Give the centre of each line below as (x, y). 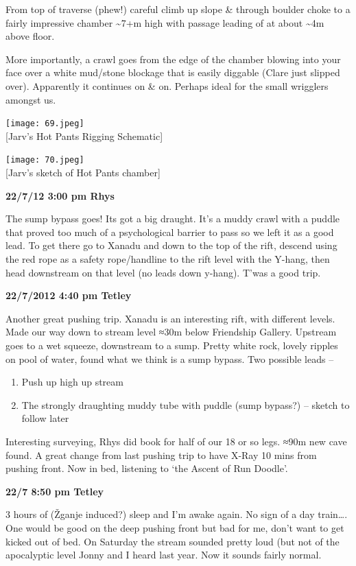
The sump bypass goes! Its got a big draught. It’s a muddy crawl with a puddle (173, 219)
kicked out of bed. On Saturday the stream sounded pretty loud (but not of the (173, 541)
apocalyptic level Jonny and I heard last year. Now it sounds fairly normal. (164, 555)
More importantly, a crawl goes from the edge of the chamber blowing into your (173, 59)
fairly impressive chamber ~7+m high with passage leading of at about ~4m (165, 22)
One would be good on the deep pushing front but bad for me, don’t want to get (175, 527)
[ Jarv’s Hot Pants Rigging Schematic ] (84, 135)
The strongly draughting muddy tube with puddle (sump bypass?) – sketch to (186, 404)
